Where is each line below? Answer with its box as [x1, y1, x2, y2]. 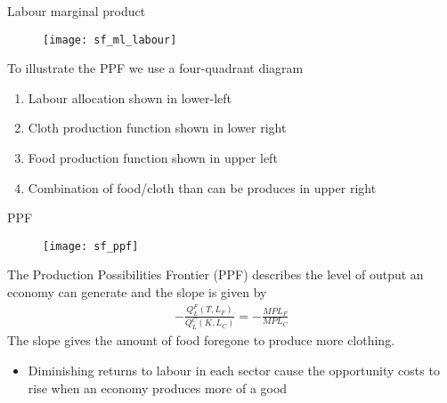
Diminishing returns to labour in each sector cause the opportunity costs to [28, 360, 440, 379]
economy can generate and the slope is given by [7, 283, 267, 302]
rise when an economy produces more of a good [28, 378, 288, 397]
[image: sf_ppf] [43, 239, 139, 253]
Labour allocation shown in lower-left [28, 88, 232, 107]
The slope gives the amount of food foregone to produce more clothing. [7, 331, 395, 350]
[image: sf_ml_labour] [43, 33, 177, 46]
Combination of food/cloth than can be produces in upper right [28, 178, 377, 197]
